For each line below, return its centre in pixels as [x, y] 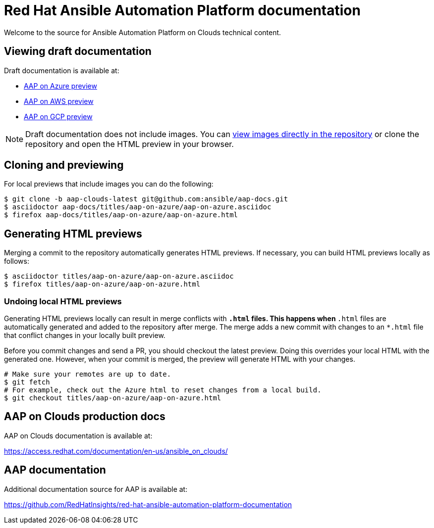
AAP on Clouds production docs [85, 417]
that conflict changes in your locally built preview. [85, 336]
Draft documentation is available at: [62, 70]
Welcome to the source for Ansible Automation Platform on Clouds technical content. [143, 32]
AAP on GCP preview [58, 116]
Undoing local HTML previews [63, 301]
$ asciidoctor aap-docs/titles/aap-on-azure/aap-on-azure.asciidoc [138, 207]
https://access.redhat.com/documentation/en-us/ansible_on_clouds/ [116, 451]
